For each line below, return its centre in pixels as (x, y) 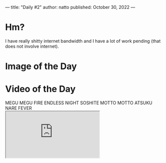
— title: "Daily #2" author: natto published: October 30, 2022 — (70, 7)
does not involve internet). (32, 46)
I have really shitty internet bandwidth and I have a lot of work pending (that (83, 41)
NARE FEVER (19, 108)
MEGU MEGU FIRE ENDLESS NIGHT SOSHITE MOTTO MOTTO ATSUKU (79, 103)
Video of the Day (40, 89)
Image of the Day (41, 66)
